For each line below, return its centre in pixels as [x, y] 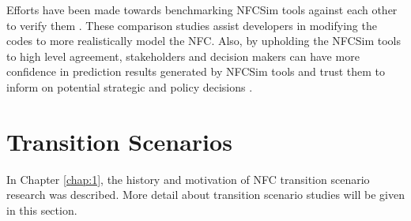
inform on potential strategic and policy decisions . [130, 86]
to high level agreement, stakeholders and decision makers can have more [183, 56]
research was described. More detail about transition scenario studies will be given [205, 195]
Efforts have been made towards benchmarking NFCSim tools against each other [202, 9]
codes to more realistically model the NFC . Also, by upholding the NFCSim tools [204, 41]
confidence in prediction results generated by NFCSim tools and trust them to [196, 71]
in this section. [42, 210]
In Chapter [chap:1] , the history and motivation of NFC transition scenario [188, 179]
